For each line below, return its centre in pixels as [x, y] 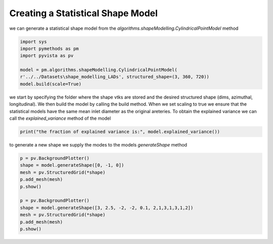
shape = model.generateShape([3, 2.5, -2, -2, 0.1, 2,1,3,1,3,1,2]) [107, 208]
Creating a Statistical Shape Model [83, 13]
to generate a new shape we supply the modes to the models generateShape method [98, 145]
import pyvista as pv [47, 56]
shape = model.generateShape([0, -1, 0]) [72, 165]
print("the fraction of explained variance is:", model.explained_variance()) [120, 132]
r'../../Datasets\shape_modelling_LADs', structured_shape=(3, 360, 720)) [115, 77]
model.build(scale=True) [51, 84]
